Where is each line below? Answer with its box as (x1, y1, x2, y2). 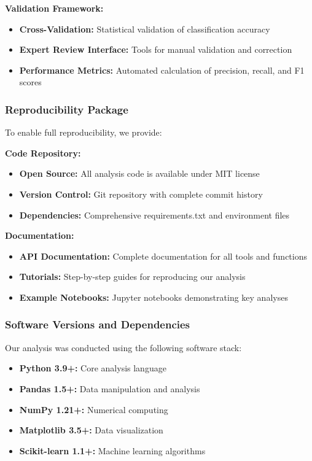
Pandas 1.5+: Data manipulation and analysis (19, 382, 200, 395)
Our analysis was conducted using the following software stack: (5, 341, 242, 354)
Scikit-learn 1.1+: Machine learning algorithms (19, 444, 206, 457)
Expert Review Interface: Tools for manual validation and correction (19, 43, 292, 56)
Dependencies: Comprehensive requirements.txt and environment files (19, 208, 290, 221)
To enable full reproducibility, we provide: (5, 126, 162, 139)
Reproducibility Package (5, 101, 128, 117)
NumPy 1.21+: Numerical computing (19, 403, 168, 416)
